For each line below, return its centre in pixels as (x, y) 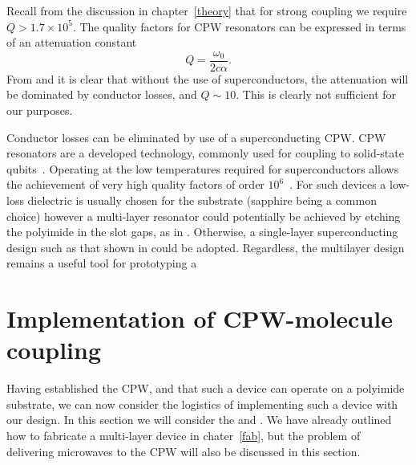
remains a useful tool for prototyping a (102, 263)
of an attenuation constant (72, 42)
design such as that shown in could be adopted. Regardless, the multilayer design (206, 247)
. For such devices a (338, 184)
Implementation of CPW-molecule (200, 318)
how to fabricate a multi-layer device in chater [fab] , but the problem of (184, 436)
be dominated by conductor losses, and (102, 94)
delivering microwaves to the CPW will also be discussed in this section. (184, 451)
